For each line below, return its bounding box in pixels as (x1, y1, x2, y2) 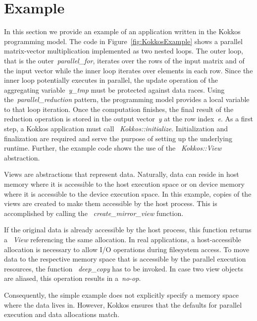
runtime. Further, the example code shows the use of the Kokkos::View (4, 143, 222, 153)
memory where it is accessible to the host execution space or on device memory (4, 179, 245, 189)
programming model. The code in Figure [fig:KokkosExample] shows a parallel (4, 36, 243, 46)
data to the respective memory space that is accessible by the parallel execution (4, 254, 246, 264)
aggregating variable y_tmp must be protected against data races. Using (4, 84, 225, 95)
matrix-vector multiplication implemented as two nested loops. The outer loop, (4, 46, 243, 56)
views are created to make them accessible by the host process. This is (4, 198, 217, 209)
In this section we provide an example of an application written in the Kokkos (4, 26, 241, 37)
